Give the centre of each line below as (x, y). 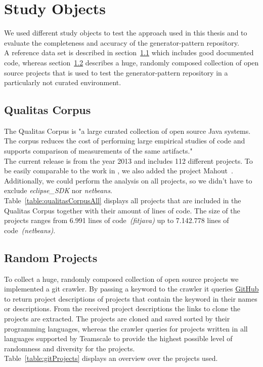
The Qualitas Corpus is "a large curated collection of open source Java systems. (127, 131)
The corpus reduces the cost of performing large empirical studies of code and (125, 141)
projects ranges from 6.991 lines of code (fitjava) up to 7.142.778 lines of (117, 220)
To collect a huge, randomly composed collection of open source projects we (121, 279)
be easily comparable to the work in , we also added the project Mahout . (119, 171)
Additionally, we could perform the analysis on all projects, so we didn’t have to (128, 180)
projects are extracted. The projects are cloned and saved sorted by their (117, 318)
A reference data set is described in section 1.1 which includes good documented (129, 52)
